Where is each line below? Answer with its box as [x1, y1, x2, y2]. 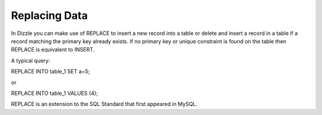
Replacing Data [11, 9, 88, 22]
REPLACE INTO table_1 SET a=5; [11, 68, 90, 75]
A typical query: [11, 57, 51, 64]
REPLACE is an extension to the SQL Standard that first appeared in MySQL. [11, 101, 198, 108]
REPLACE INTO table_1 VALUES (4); [11, 90, 98, 97]
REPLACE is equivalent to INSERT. [11, 46, 95, 53]
